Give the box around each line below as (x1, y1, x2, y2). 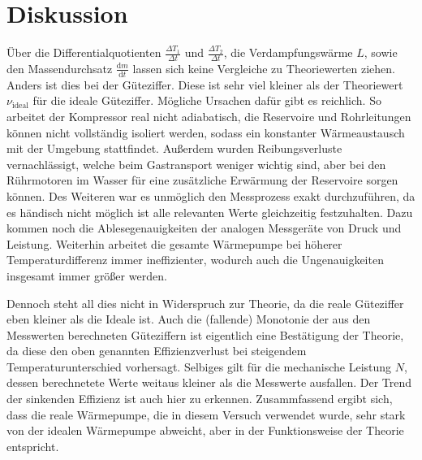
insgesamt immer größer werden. (6, 267, 167, 284)
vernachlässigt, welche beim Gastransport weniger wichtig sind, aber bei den (6, 155, 386, 172)
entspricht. (6, 437, 59, 454)
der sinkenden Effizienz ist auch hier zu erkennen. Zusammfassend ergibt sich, (6, 390, 393, 407)
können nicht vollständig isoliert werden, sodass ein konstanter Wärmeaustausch (6, 124, 405, 141)
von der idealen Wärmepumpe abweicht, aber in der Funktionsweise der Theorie (6, 422, 404, 439)
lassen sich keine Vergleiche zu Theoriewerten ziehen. (132, 59, 396, 76)
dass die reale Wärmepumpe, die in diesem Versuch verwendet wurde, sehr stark (6, 406, 406, 423)
